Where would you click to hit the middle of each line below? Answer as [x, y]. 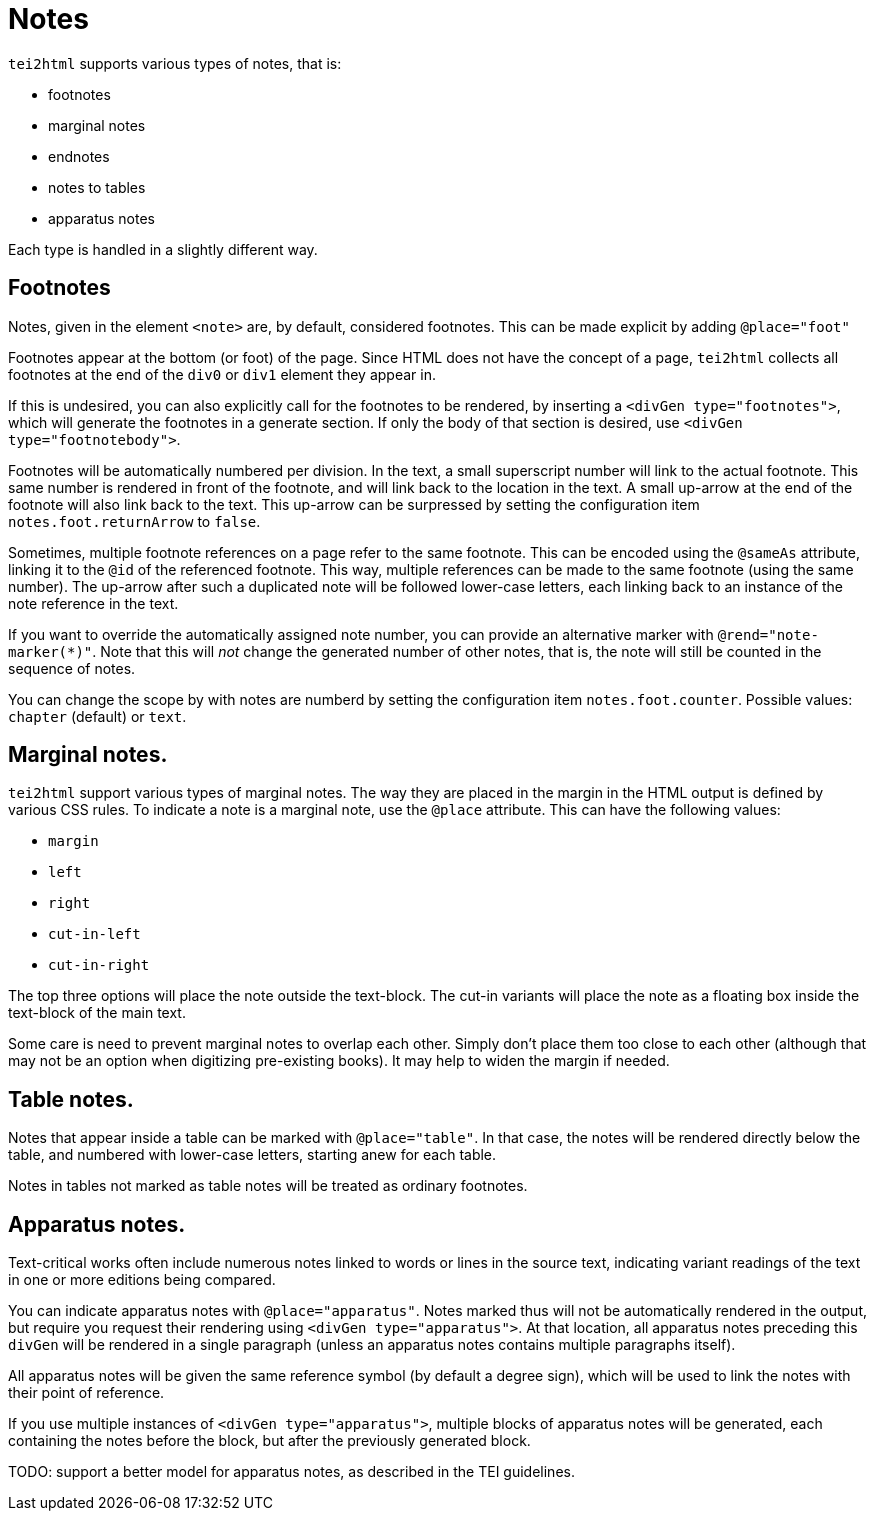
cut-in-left [94, 934]
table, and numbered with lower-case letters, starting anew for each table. [252, 1155]
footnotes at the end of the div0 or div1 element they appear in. [222, 374]
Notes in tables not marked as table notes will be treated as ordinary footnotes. [268, 1186]
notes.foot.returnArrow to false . [134, 521]
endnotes [79, 156]
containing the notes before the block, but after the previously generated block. [269, 1441]
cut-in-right [99, 965]
